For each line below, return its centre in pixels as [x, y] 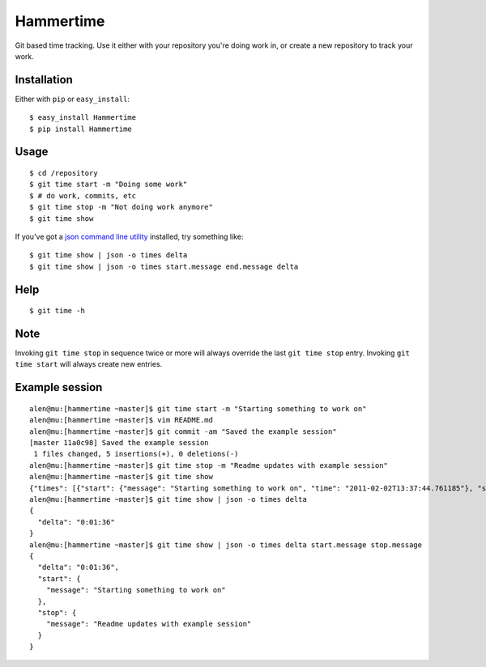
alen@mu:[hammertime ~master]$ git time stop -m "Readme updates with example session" [209, 465]
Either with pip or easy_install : [72, 99]
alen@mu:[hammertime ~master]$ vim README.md [122, 420]
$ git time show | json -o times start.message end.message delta [164, 266]
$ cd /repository [64, 173]
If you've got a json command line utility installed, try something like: [129, 236]
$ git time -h [57, 311]
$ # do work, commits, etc [83, 195]
